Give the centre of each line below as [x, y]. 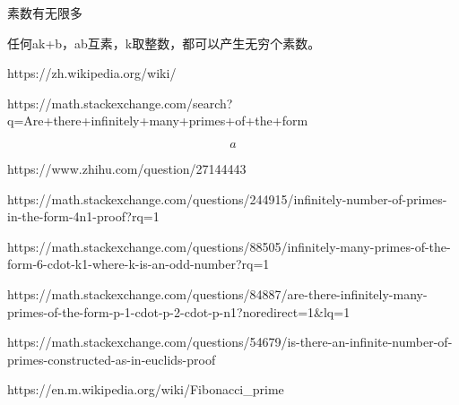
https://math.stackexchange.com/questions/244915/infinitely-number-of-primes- [227, 198]
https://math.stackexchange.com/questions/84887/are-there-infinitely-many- [217, 293]
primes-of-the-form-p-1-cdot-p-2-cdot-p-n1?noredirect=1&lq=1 [179, 311]
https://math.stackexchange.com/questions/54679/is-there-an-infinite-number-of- [230, 342]
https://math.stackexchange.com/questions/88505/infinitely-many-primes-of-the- [229, 246]
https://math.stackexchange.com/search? [120, 103]
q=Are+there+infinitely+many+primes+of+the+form [158, 121]
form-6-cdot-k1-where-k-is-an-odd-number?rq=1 [139, 264]
